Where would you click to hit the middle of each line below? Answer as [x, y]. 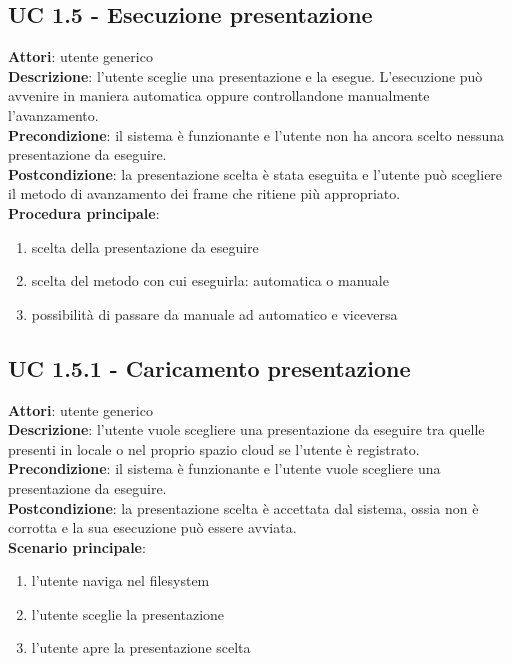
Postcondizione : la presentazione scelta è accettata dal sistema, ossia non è [243, 507]
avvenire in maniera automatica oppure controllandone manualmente [219, 95]
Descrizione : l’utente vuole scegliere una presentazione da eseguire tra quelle [246, 429]
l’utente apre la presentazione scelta [141, 647]
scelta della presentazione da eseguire [145, 246]
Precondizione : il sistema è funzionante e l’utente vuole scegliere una [224, 468]
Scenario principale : [77, 546]
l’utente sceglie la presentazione [128, 613]
